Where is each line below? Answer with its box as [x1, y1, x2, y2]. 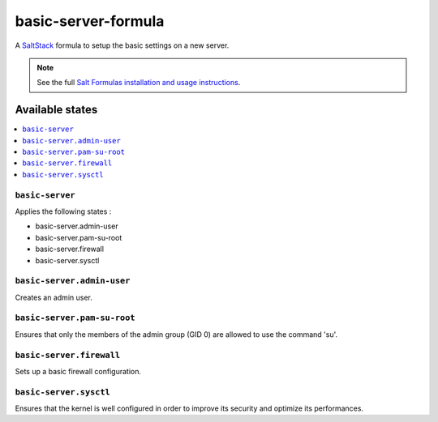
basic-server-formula [15, 12, 165, 30]
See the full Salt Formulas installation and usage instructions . [36, 78, 241, 87]
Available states [15, 103, 98, 117]
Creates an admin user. [15, 292, 92, 302]
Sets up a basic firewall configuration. [15, 366, 142, 376]
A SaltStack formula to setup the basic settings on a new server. [15, 40, 230, 50]
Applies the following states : [15, 207, 112, 216]
